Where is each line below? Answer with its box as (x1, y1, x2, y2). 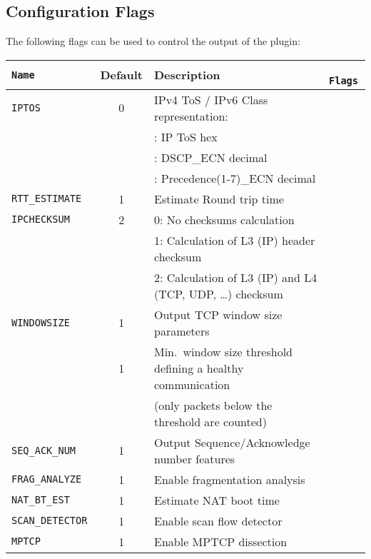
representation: (154, 107, 228, 124)
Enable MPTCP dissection (154, 533, 288, 550)
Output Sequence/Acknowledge (154, 433, 310, 450)
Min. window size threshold (154, 343, 293, 360)
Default (100, 66, 143, 84)
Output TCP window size (154, 306, 283, 323)
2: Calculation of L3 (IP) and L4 (154, 268, 317, 286)
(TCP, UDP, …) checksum (154, 285, 283, 302)
